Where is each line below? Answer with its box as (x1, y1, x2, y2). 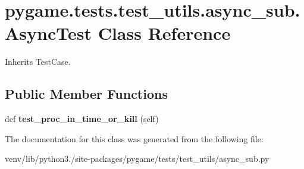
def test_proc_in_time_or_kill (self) (5, 112, 159, 125)
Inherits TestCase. (5, 55, 71, 68)
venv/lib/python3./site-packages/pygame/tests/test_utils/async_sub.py (5, 152, 269, 165)
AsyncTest (5, 21, 92, 45)
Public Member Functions (5, 84, 168, 103)
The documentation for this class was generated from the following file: (5, 132, 264, 145)
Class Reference (98, 21, 231, 45)
